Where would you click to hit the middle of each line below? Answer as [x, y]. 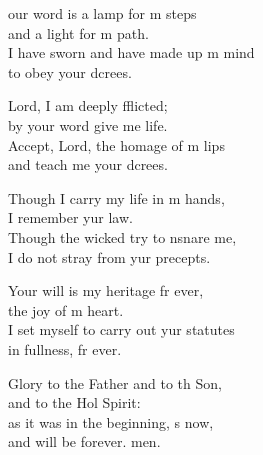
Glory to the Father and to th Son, [115, 382]
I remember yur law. [70, 217]
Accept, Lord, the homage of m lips [116, 144]
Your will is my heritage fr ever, [106, 290]
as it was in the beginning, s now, [111, 421]
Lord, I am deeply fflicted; [88, 105]
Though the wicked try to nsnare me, [122, 236]
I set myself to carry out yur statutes [121, 329]
